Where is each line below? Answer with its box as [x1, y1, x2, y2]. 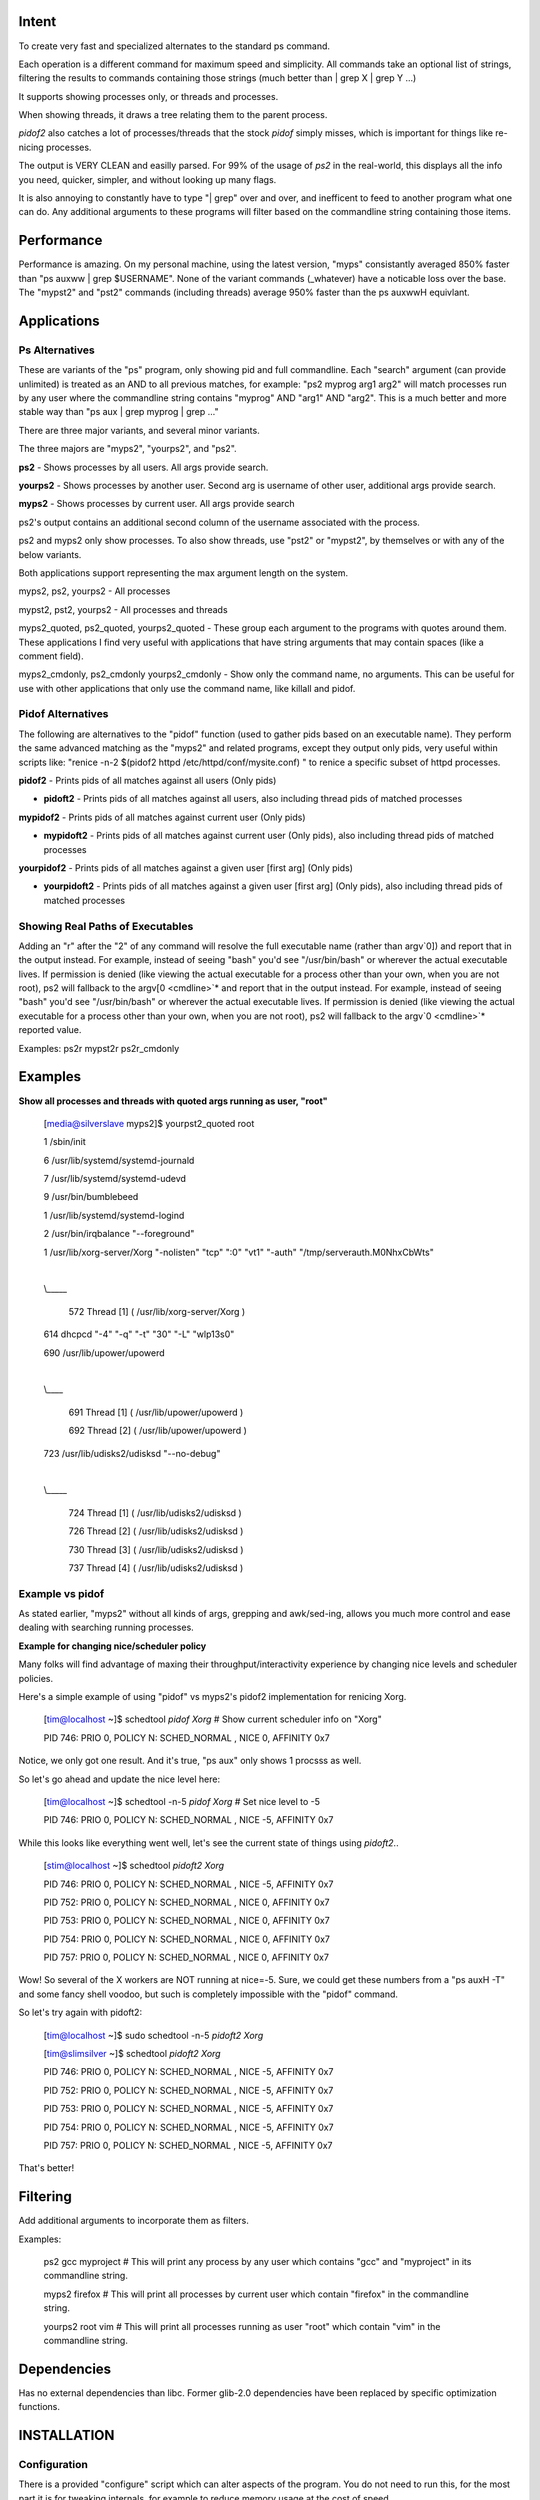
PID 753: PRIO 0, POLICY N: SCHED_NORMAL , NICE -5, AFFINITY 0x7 [43, 2103, 334, 2115]
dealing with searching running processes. [18, 1621, 194, 1634]
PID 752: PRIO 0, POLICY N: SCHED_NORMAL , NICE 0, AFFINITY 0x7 [43, 1896, 330, 1908]
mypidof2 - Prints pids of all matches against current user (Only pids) [18, 811, 306, 823]
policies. [18, 1672, 54, 1684]
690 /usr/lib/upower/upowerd [43, 1346, 165, 1359]
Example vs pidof [18, 1586, 105, 1600]
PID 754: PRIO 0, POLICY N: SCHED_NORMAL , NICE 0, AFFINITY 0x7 [43, 1933, 330, 1945]
